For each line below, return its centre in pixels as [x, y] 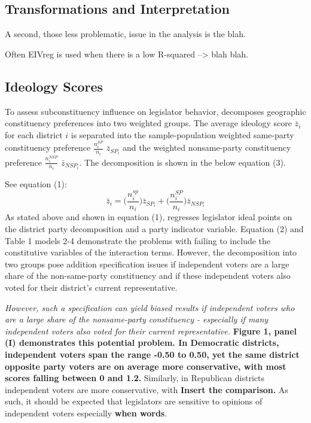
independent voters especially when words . [86, 413]
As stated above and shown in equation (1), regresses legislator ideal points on [149, 217]
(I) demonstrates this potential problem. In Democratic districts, [142, 343]
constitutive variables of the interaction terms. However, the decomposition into [151, 252]
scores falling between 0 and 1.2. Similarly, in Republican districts [135, 378]
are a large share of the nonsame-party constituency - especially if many [137, 319]
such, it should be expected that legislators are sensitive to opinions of [134, 401]
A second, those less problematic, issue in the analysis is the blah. [125, 34]
